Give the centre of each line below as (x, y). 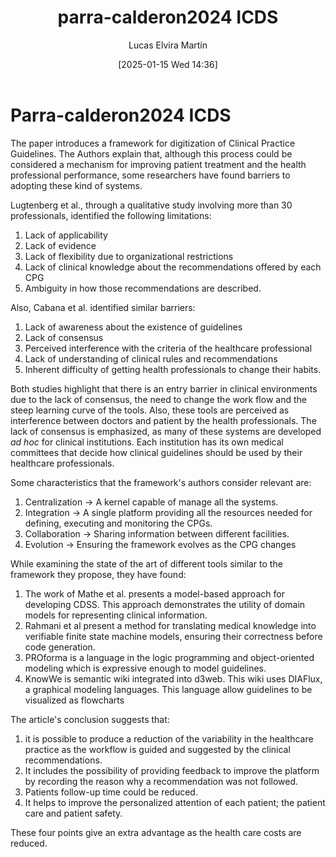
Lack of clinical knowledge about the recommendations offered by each (173, 267)
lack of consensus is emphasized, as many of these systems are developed (166, 431)
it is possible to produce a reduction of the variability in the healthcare (169, 738)
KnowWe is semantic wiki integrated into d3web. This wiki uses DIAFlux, (173, 678)
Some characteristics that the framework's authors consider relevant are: (161, 482)
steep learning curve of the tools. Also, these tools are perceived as (150, 410)
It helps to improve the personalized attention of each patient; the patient (175, 802)
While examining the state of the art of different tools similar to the (146, 563)
